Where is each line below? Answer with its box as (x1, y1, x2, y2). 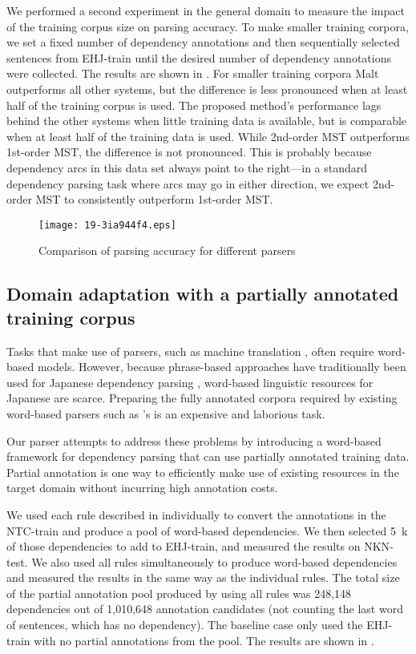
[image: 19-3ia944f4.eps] (38, 219, 176, 231)
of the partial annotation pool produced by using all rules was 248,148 (6, 584, 352, 601)
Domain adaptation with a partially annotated (6, 281, 399, 306)
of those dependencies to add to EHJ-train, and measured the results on (6, 538, 361, 555)
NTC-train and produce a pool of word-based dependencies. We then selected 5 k (6, 522, 408, 539)
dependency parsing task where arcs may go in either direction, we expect (6, 175, 370, 192)
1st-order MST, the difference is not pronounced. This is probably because (6, 143, 372, 160)
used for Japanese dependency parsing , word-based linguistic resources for (6, 373, 374, 390)
